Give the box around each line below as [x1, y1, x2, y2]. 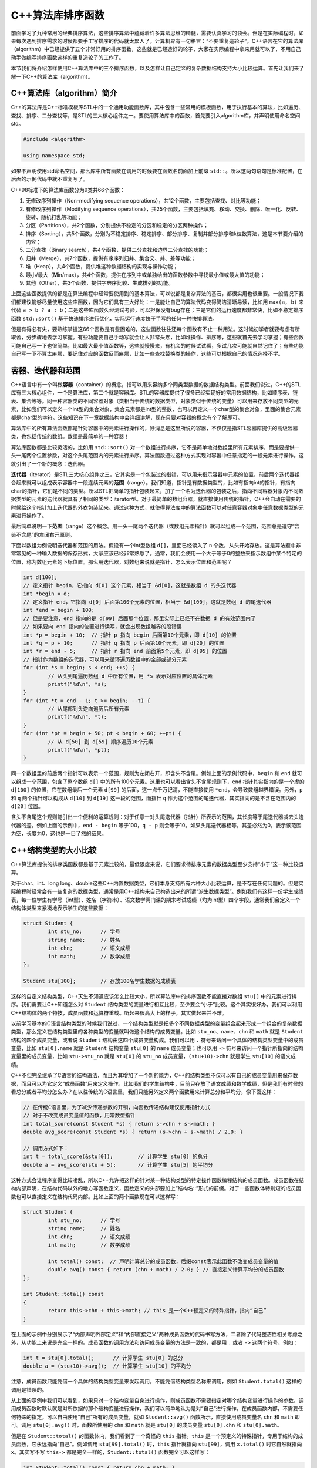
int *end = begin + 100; [23, 607, 95, 614]
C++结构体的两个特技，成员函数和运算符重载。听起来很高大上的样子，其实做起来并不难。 [11, 1009, 227, 1016]
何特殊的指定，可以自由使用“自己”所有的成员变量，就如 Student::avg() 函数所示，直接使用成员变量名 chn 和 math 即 [11, 1413, 300, 1420]
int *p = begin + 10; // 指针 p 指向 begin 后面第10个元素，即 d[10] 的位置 [23, 631, 237, 638]
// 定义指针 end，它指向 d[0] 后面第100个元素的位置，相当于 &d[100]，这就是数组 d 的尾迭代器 [23, 599, 272, 605]
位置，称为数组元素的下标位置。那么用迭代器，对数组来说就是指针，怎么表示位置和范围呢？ [11, 558, 232, 565]
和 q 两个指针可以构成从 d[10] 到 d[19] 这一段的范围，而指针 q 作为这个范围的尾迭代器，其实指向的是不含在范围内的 [11, 794, 296, 802]
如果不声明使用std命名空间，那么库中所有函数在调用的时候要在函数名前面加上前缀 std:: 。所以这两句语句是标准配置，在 [11, 167, 303, 174]
